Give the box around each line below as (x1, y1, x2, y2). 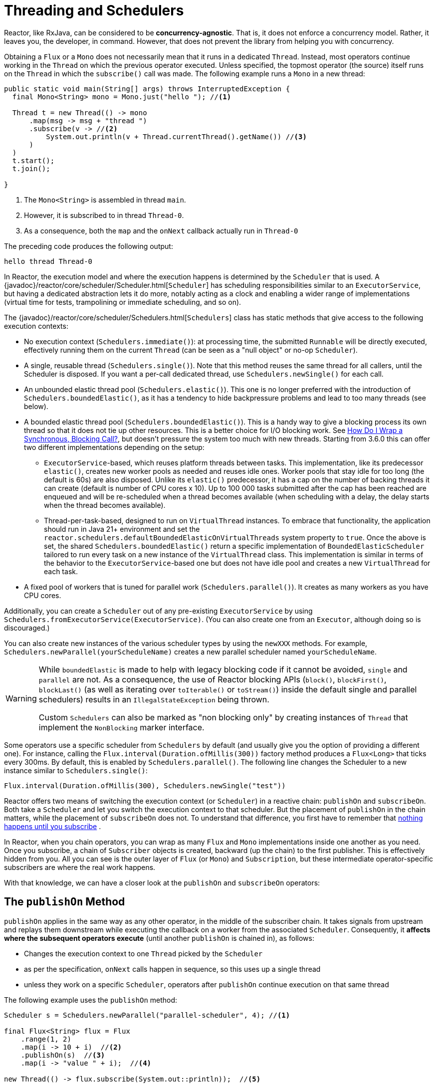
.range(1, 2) (20, 1035, 71, 1043)
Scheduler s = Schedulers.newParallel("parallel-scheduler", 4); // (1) (4, 1011, 290, 1019)
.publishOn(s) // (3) (20, 1051, 105, 1059)
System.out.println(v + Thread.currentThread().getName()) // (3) (46, 132, 307, 141)
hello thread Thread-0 (4, 257, 93, 265)
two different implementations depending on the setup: (24, 442, 205, 451)
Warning (5, 693, 37, 703)
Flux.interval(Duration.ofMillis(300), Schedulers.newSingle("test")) (4, 781, 286, 790)
